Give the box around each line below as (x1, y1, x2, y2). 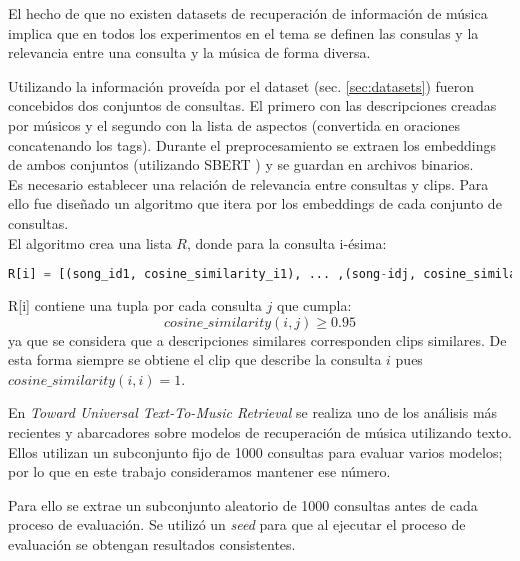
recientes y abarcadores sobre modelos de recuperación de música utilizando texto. (8, 421, 512, 442)
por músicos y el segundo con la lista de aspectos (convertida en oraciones (8, 114, 461, 135)
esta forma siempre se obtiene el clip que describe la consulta (8, 349, 382, 370)
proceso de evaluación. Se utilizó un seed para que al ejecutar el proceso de (8, 514, 466, 535)
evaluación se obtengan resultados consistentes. (8, 533, 296, 554)
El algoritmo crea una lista (8, 232, 172, 253)
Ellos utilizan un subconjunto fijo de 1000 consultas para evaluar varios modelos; (8, 441, 503, 462)
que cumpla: (277, 295, 352, 315)
